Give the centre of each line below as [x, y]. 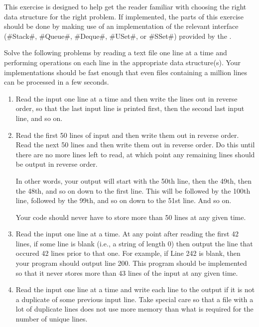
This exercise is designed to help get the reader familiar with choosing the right [125, 6]
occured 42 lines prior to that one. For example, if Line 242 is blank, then [128, 253]
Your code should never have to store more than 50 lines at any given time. [131, 217]
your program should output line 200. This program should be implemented [131, 263]
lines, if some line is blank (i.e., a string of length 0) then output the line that [134, 243]
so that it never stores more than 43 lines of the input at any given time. [127, 272]
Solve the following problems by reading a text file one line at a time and [116, 53]
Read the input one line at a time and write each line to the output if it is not [135, 289]
